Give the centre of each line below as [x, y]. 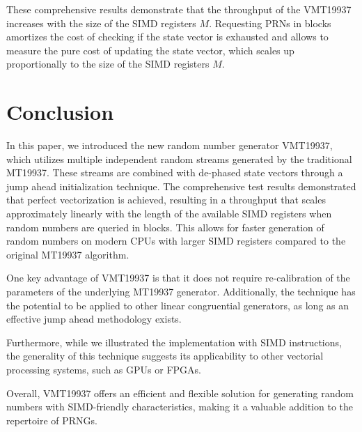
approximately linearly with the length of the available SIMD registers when [169, 214]
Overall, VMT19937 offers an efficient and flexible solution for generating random [180, 393]
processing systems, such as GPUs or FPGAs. [104, 369]
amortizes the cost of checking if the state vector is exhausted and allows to [167, 37]
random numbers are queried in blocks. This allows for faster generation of [165, 227]
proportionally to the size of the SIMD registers [108, 64]
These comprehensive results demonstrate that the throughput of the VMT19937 [179, 9]
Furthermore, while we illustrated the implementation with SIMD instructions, [174, 342]
